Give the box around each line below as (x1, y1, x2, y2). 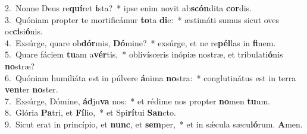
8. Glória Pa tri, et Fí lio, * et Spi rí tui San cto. (5, 106, 176, 119)
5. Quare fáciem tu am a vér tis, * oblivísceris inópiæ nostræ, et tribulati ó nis (5, 48, 283, 60)
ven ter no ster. (5, 83, 58, 95)
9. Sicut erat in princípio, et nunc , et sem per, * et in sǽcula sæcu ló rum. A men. (5, 117, 303, 130)
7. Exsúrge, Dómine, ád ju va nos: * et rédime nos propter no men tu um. (5, 94, 270, 107)
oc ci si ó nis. (5, 25, 43, 37)
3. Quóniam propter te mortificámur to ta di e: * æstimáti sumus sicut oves (5, 13, 280, 25)
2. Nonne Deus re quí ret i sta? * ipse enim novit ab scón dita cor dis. (5, 2, 252, 14)
